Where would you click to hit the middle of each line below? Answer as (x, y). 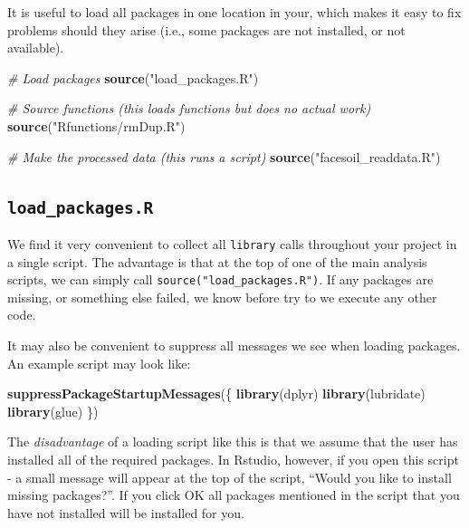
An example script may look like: (99, 363)
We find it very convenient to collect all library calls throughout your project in (232, 243)
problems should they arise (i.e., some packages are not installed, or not (206, 29)
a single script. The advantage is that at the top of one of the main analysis (217, 261)
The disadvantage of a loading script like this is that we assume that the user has (233, 442)
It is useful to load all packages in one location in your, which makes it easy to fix (234, 12)
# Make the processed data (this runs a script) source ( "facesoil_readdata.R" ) (224, 156)
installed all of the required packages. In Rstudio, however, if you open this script (233, 459)
